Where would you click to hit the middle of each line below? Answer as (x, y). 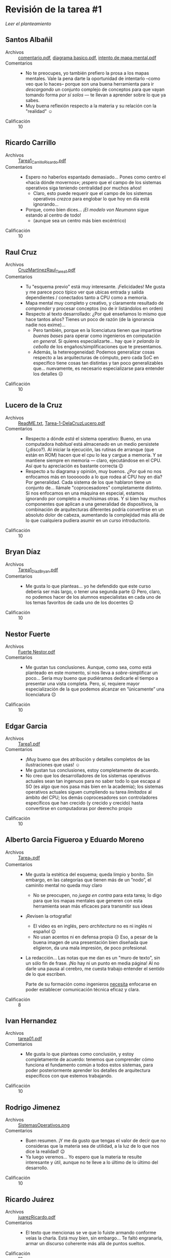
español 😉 (44, 931)
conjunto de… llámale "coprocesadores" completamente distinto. (94, 487)
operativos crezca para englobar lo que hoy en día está (91, 199)
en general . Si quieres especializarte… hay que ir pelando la (96, 341)
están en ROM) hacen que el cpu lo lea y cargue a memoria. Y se (94, 455)
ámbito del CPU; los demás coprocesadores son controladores (91, 798)
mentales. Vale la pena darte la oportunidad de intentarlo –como (93, 78)
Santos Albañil (29, 40)
